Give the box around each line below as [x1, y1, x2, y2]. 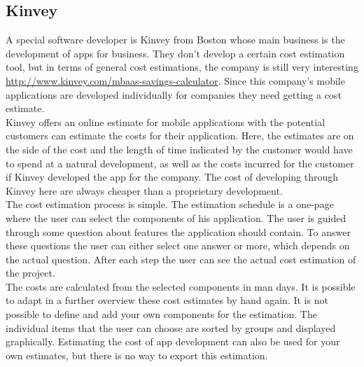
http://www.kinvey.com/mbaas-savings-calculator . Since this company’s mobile [6, 73, 345, 88]
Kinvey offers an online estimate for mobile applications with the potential [6, 114, 325, 129]
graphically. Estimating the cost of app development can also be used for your [6, 334, 340, 349]
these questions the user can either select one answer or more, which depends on [6, 238, 350, 253]
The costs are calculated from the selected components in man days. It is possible [6, 279, 356, 293]
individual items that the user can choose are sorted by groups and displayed [6, 320, 336, 335]
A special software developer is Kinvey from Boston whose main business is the [6, 32, 345, 47]
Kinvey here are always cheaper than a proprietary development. [6, 183, 283, 198]
